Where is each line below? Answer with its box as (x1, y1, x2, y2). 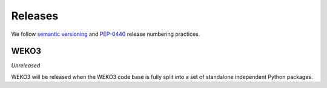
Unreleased (11, 62, 41, 69)
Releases (11, 9, 59, 22)
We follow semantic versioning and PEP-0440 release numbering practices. (11, 30, 200, 38)
